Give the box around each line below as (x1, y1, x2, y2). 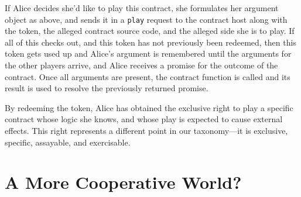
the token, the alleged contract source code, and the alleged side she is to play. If (5, 25, 295, 37)
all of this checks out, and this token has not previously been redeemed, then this (5, 36, 296, 48)
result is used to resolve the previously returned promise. (5, 82, 208, 94)
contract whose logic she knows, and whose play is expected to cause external (5, 113, 283, 125)
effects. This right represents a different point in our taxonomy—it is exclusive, (5, 125, 288, 136)
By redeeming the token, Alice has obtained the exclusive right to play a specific (5, 101, 293, 113)
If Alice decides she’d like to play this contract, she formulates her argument (5, 2, 279, 13)
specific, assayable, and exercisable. (5, 136, 131, 148)
